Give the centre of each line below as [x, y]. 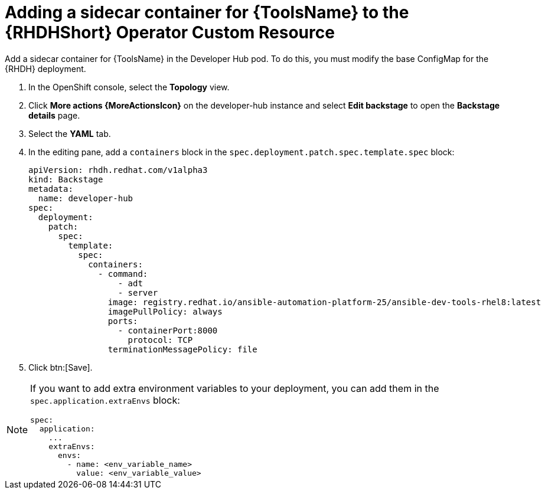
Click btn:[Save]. [61, 367]
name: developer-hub [86, 198]
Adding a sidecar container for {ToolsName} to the [207, 12]
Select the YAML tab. [70, 133]
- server [138, 292]
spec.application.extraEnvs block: [105, 400]
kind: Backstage [66, 179]
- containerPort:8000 [168, 330]
